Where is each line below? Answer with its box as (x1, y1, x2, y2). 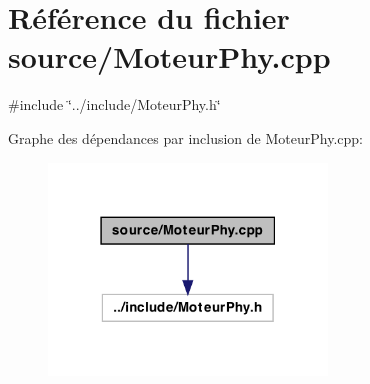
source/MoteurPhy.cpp (8, 36, 331, 77)
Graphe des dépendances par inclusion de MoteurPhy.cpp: (8, 127, 363, 148)
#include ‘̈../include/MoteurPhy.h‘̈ (8, 94, 221, 115)
